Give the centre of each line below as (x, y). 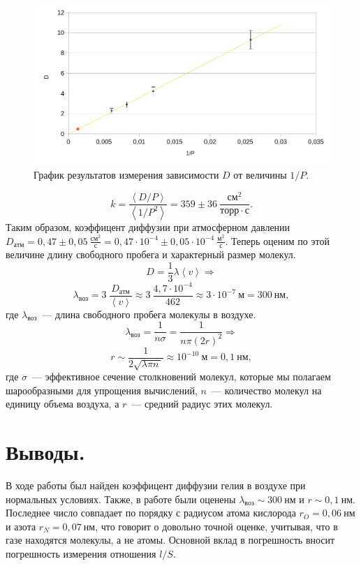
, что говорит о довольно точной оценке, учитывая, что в (216, 526)
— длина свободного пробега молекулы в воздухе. (149, 314)
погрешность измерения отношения (81, 553)
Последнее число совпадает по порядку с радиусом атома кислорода (151, 513)
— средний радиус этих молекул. (202, 404)
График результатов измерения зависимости (126, 175)
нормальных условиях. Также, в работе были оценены (121, 499)
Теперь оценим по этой (280, 240)
